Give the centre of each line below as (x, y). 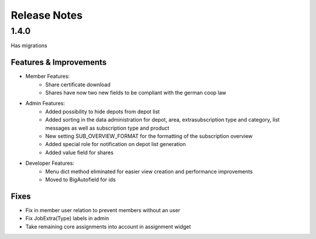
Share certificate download (78, 84)
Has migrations (29, 46)
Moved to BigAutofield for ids (81, 179)
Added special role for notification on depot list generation (116, 144)
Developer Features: (50, 163)
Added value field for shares (80, 153)
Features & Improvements (59, 62)
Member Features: (48, 77)
